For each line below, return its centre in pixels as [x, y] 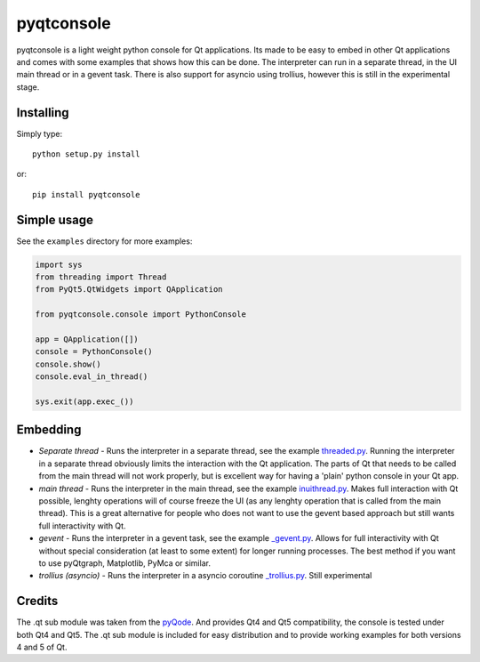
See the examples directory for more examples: [104, 241]
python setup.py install [86, 154]
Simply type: [39, 133]
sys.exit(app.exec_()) [84, 401]
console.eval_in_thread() [92, 377]
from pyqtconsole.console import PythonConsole [140, 315]
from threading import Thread [101, 277]
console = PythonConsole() [94, 352]
